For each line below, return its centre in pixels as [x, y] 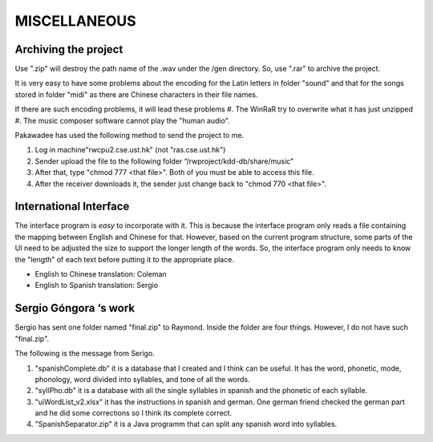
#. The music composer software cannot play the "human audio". [122, 120]
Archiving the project [69, 49]
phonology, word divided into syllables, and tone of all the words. [142, 379]
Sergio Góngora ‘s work [75, 308]
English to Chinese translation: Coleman [101, 274]
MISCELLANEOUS [75, 21]
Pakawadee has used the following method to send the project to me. [129, 136]
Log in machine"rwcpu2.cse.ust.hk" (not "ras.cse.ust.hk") [130, 150]
